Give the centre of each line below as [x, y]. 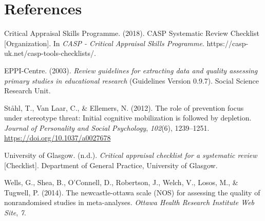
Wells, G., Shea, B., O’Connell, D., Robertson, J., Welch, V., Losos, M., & [121, 182]
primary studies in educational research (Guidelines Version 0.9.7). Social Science [131, 80]
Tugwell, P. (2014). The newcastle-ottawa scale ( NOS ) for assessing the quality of [132, 192]
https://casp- [228, 43]
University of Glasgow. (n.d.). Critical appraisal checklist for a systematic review [131, 155]
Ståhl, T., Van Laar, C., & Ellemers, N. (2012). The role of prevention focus [124, 107]
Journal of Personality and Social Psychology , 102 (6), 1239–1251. [107, 127]
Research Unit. [27, 91]
